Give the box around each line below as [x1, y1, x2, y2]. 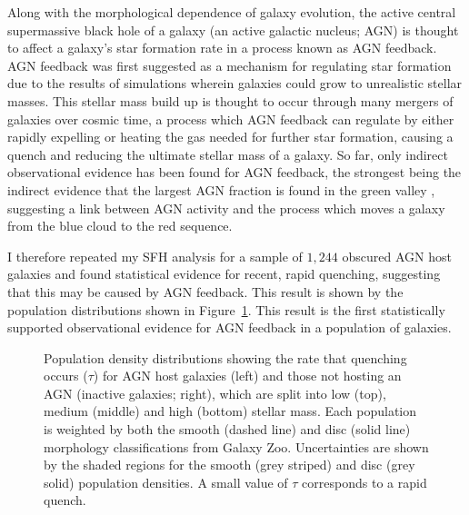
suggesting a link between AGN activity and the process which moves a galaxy [7, 198, 445, 217]
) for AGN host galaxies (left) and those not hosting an [93, 366, 402, 385]
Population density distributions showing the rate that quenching [44, 348, 407, 367]
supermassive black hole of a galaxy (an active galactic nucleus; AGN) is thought [7, 20, 459, 39]
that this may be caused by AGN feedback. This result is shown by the [7, 282, 404, 301]
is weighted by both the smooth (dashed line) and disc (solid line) [44, 420, 411, 439]
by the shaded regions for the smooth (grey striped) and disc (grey [44, 455, 415, 474]
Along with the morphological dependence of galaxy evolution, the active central [7, 3, 456, 21]
